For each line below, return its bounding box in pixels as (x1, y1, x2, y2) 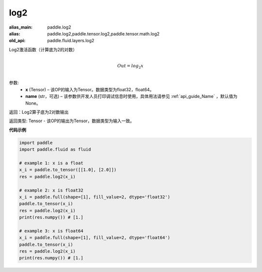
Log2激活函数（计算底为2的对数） (9, 47, 77, 52)
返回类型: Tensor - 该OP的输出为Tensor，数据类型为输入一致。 (9, 118, 134, 124)
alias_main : (9, 24, 33, 30)
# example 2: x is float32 (19, 187, 83, 193)
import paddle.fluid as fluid (19, 147, 91, 152)
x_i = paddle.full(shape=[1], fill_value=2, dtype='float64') (19, 235, 170, 240)
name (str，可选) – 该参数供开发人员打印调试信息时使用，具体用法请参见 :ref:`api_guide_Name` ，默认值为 (25, 94, 238, 99)
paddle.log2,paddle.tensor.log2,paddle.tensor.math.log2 (47, 31, 160, 36)
